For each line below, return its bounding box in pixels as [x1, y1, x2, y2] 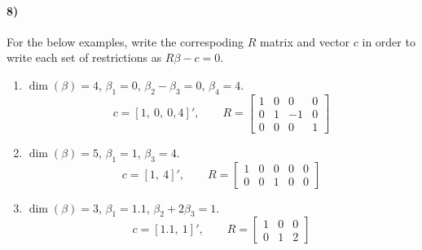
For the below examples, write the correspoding [7, 33, 244, 50]
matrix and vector [259, 33, 350, 50]
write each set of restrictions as [7, 49, 162, 66]
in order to [362, 33, 415, 50]
